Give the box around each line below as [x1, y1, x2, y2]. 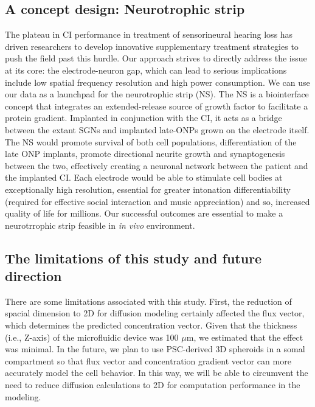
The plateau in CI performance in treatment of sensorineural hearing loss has [5, 28, 293, 41]
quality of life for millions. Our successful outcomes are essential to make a [5, 207, 283, 220]
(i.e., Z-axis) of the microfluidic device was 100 [5, 330, 179, 343]
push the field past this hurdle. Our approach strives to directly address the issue [5, 52, 307, 64]
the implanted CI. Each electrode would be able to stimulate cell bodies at [5, 171, 283, 184]
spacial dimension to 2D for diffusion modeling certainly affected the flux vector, [5, 307, 305, 319]
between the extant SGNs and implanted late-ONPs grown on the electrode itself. [5, 123, 310, 136]
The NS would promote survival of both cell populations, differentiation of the [5, 135, 297, 148]
